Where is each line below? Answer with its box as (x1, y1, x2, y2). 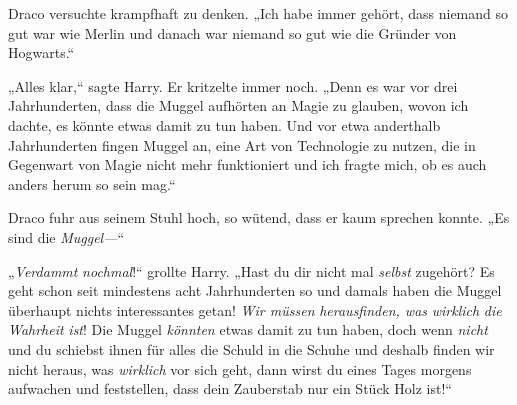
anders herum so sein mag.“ (8, 173, 176, 194)
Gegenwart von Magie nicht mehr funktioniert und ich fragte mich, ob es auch (8, 154, 487, 175)
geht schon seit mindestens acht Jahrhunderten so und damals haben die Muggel (8, 280, 502, 301)
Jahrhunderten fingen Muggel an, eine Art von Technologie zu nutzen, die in (8, 134, 476, 155)
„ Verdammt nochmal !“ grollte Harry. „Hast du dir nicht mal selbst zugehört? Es (8, 260, 495, 281)
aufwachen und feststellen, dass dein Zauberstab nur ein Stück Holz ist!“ (8, 378, 452, 399)
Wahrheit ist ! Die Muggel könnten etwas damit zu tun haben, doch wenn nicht (8, 319, 488, 340)
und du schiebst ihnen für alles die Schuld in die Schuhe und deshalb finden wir (8, 338, 495, 359)
